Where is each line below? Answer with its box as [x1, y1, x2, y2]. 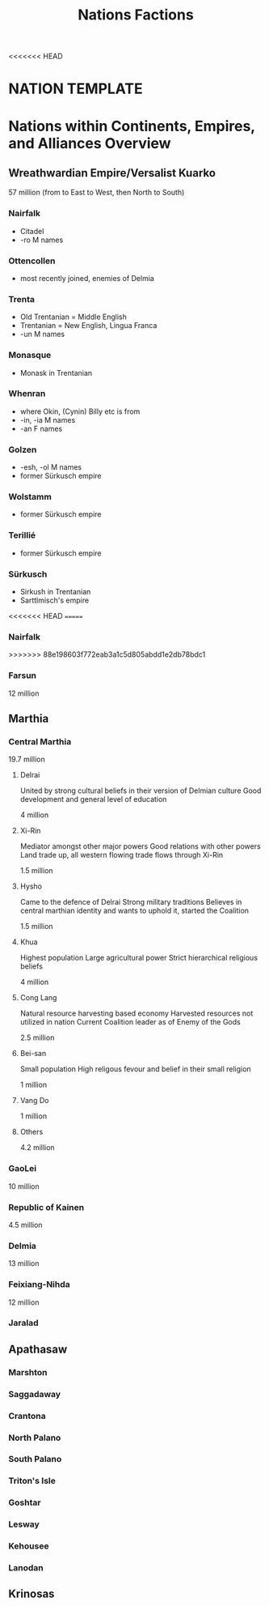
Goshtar [8, 1497, 41, 1508]
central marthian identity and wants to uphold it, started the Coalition [19, 905, 249, 916]
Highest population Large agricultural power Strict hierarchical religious [19, 953, 258, 963]
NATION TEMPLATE [8, 79, 143, 98]
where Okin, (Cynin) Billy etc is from [19, 407, 141, 416]
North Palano [8, 1432, 61, 1443]
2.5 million [19, 1033, 55, 1042]
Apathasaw [8, 1342, 68, 1356]
